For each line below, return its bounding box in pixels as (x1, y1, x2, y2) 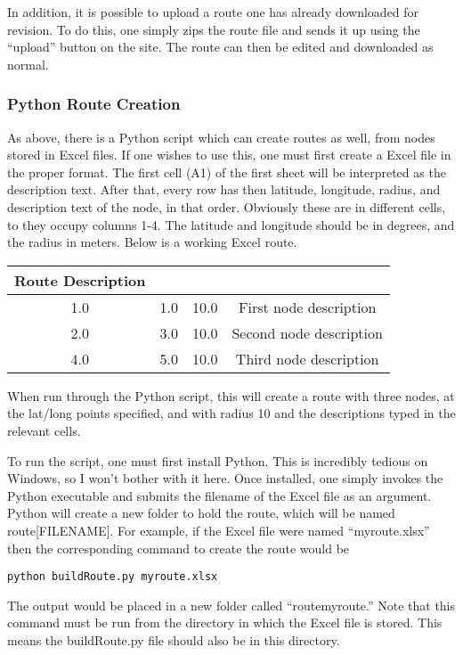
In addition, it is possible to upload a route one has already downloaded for (7, 3, 419, 20)
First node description (239, 296, 377, 317)
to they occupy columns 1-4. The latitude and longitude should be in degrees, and (7, 215, 455, 233)
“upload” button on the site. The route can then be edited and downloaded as (7, 37, 434, 56)
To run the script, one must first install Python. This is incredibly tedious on (7, 451, 428, 470)
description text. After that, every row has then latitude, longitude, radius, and (7, 180, 441, 199)
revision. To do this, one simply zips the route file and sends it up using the (7, 20, 420, 38)
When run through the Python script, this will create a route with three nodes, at (7, 386, 455, 405)
